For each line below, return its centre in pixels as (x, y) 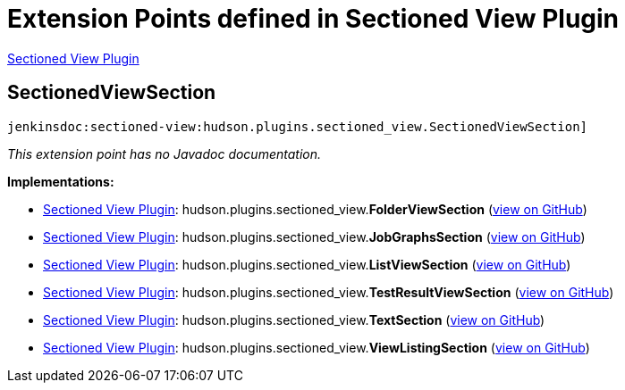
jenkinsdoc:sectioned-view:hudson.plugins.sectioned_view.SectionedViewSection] (298, 126)
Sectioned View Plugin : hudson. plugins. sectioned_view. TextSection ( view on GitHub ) (294, 319)
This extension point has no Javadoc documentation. (165, 154)
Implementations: (61, 181)
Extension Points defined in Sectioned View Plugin (313, 19)
